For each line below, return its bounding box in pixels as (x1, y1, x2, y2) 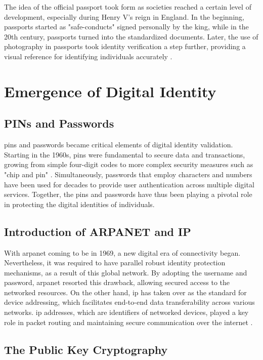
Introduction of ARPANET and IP (4, 223, 191, 239)
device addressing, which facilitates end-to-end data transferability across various (4, 297, 255, 307)
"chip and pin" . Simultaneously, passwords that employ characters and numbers (4, 169, 252, 179)
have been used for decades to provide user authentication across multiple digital (4, 179, 254, 189)
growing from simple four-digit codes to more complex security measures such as (4, 159, 253, 170)
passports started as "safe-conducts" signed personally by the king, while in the (4, 21, 249, 32)
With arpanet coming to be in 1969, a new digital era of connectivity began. (4, 247, 241, 258)
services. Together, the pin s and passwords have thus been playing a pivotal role (4, 189, 252, 199)
